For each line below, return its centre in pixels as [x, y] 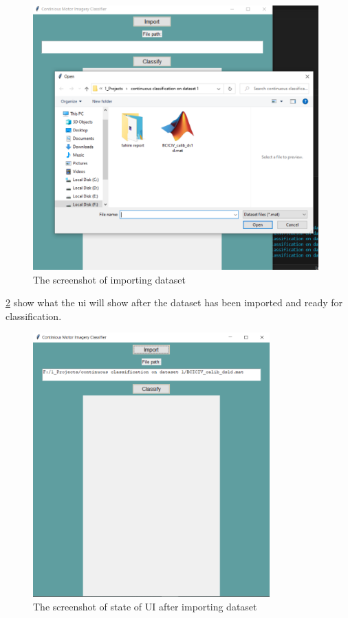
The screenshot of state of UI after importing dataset [145, 606]
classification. [34, 316]
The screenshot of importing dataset [109, 279]
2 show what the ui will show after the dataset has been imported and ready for [174, 302]
